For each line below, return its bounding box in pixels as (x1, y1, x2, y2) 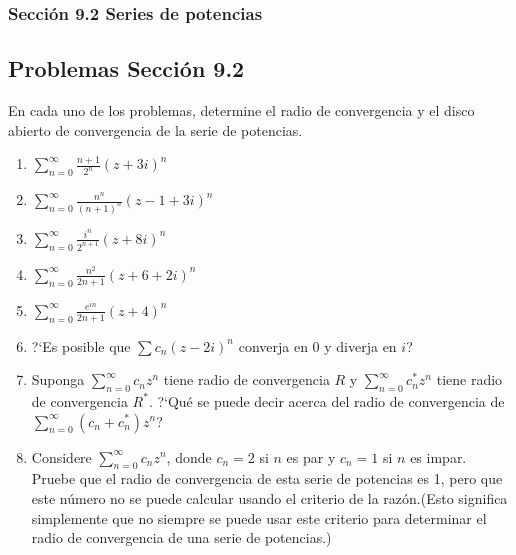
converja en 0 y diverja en (238, 335, 397, 356)
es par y (286, 446, 336, 467)
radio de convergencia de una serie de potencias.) (31, 527, 332, 548)
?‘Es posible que (31, 335, 131, 356)
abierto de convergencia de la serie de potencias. (8, 119, 303, 140)
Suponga (31, 369, 85, 390)
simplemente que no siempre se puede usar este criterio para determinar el (31, 507, 487, 528)
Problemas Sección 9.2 (8, 53, 245, 84)
